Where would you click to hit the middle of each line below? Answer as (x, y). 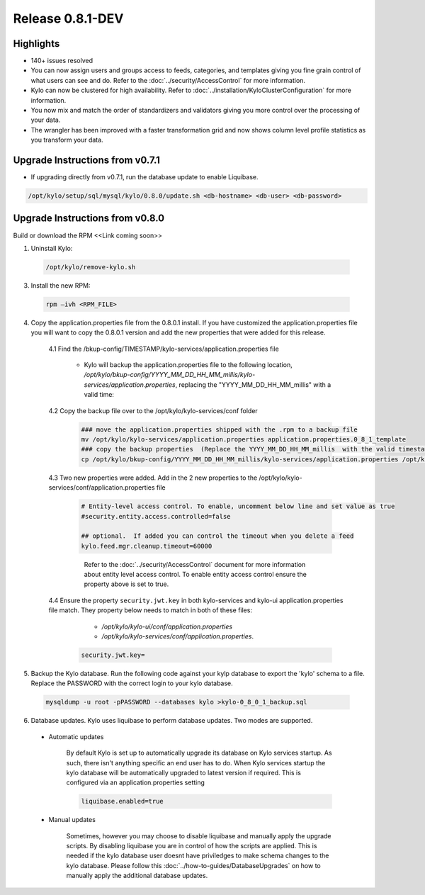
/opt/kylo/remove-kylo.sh (91, 267)
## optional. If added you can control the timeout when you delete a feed (217, 536)
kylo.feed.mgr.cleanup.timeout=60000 (147, 546)
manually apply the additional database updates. (137, 876)
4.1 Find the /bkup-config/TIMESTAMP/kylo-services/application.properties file (164, 349)
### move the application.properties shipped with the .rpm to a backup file (219, 429)
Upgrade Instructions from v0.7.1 (87, 160)
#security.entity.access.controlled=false (156, 516)
